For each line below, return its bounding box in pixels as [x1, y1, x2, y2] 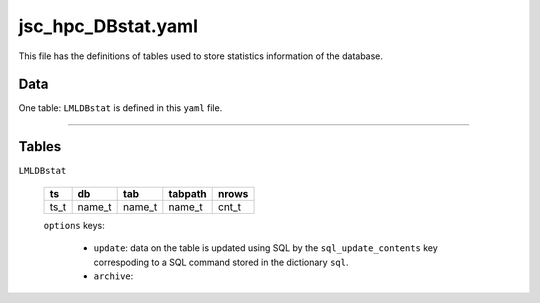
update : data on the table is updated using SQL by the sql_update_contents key [93, 242, 439, 254]
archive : [93, 270, 134, 282]
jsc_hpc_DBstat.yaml [18, 15, 199, 37]
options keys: [43, 219, 105, 231]
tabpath [168, 186, 207, 200]
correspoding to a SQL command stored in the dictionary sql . [93, 256, 349, 268]
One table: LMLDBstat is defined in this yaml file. [18, 102, 223, 114]
